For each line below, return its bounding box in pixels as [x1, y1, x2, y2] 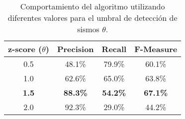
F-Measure [134, 43, 178, 55]
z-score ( [8, 43, 42, 55]
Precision [57, 43, 94, 55]
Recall [101, 43, 127, 55]
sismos [77, 23, 99, 35]
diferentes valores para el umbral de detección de [7, 12, 178, 23]
